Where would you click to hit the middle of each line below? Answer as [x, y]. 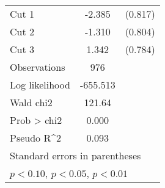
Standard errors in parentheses [75, 155]
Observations [38, 67]
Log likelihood [40, 85]
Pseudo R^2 [36, 138]
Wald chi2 [31, 102]
